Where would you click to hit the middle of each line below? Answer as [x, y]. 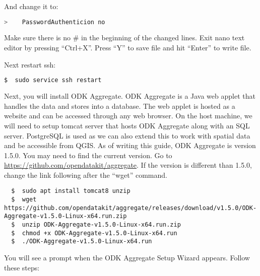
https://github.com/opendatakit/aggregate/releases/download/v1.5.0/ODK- [131, 208]
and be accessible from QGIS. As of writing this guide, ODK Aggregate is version [130, 145]
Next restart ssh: [30, 64]
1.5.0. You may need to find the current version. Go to [88, 155]
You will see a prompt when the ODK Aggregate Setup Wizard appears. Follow [127, 258]
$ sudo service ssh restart [53, 80]
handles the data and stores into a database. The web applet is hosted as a [120, 106]
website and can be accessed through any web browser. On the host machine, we [128, 116]
